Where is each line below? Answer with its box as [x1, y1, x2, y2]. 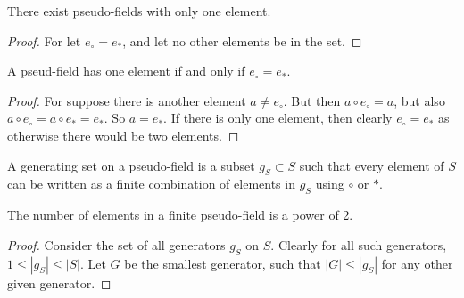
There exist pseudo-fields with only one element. [7, 2, 271, 20]
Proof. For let [7, 31, 81, 50]
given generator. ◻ [7, 273, 112, 292]
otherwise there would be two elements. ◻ [7, 125, 239, 144]
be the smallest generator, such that [124, 254, 321, 272]
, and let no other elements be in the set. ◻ [122, 31, 362, 50]
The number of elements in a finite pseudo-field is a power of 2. [7, 205, 353, 224]
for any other [381, 254, 453, 272]
